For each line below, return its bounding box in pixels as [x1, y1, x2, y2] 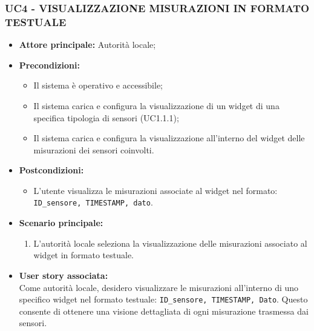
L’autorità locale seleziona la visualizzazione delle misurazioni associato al [33, 236, 307, 249]
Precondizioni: [19, 58, 80, 71]
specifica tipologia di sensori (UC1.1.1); [33, 111, 179, 124]
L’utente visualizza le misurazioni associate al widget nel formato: [33, 184, 278, 196]
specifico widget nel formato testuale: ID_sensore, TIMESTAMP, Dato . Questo [19, 293, 308, 306]
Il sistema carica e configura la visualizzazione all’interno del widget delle [33, 132, 305, 144]
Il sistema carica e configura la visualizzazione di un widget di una [33, 99, 280, 112]
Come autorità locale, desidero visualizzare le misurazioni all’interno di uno [19, 281, 299, 293]
